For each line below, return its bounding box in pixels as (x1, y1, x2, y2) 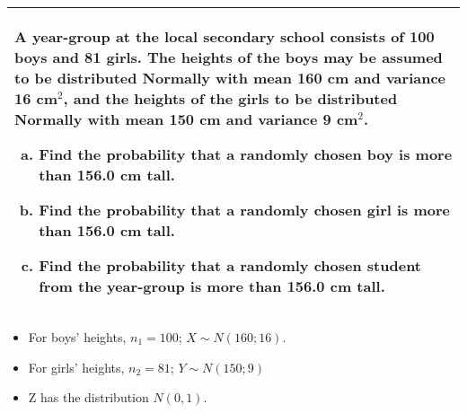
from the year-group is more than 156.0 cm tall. (39, 276, 385, 296)
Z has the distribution (28, 388, 149, 407)
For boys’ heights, (28, 328, 127, 346)
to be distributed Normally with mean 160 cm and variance (14, 67, 446, 88)
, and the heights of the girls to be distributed (63, 88, 398, 109)
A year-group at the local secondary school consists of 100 (14, 26, 435, 47)
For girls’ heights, (28, 357, 125, 376)
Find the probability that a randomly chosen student (39, 255, 421, 276)
